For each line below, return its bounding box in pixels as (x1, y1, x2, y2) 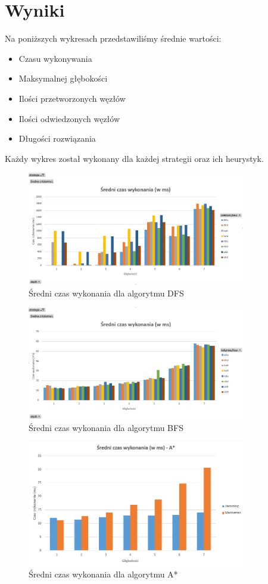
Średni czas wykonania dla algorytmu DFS (29, 286, 184, 299)
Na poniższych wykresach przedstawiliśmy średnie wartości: (5, 32, 222, 45)
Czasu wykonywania (18, 52, 92, 64)
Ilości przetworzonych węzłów (18, 92, 126, 104)
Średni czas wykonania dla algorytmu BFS (29, 421, 183, 433)
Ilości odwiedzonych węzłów (18, 112, 120, 124)
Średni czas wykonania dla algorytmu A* (29, 568, 178, 580)
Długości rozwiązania (18, 132, 96, 145)
